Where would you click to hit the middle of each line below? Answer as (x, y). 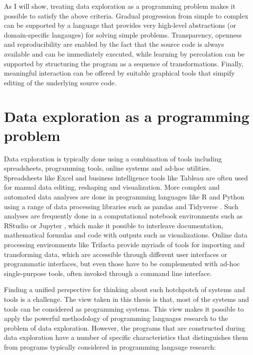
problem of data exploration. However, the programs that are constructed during (125, 327)
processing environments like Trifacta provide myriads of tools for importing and (124, 244)
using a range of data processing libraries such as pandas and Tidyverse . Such (121, 206)
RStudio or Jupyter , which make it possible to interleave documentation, (114, 225)
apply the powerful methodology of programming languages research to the (116, 318)
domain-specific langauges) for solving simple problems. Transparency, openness (123, 34)
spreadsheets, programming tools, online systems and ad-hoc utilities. (108, 168)
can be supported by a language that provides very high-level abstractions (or (120, 25)
